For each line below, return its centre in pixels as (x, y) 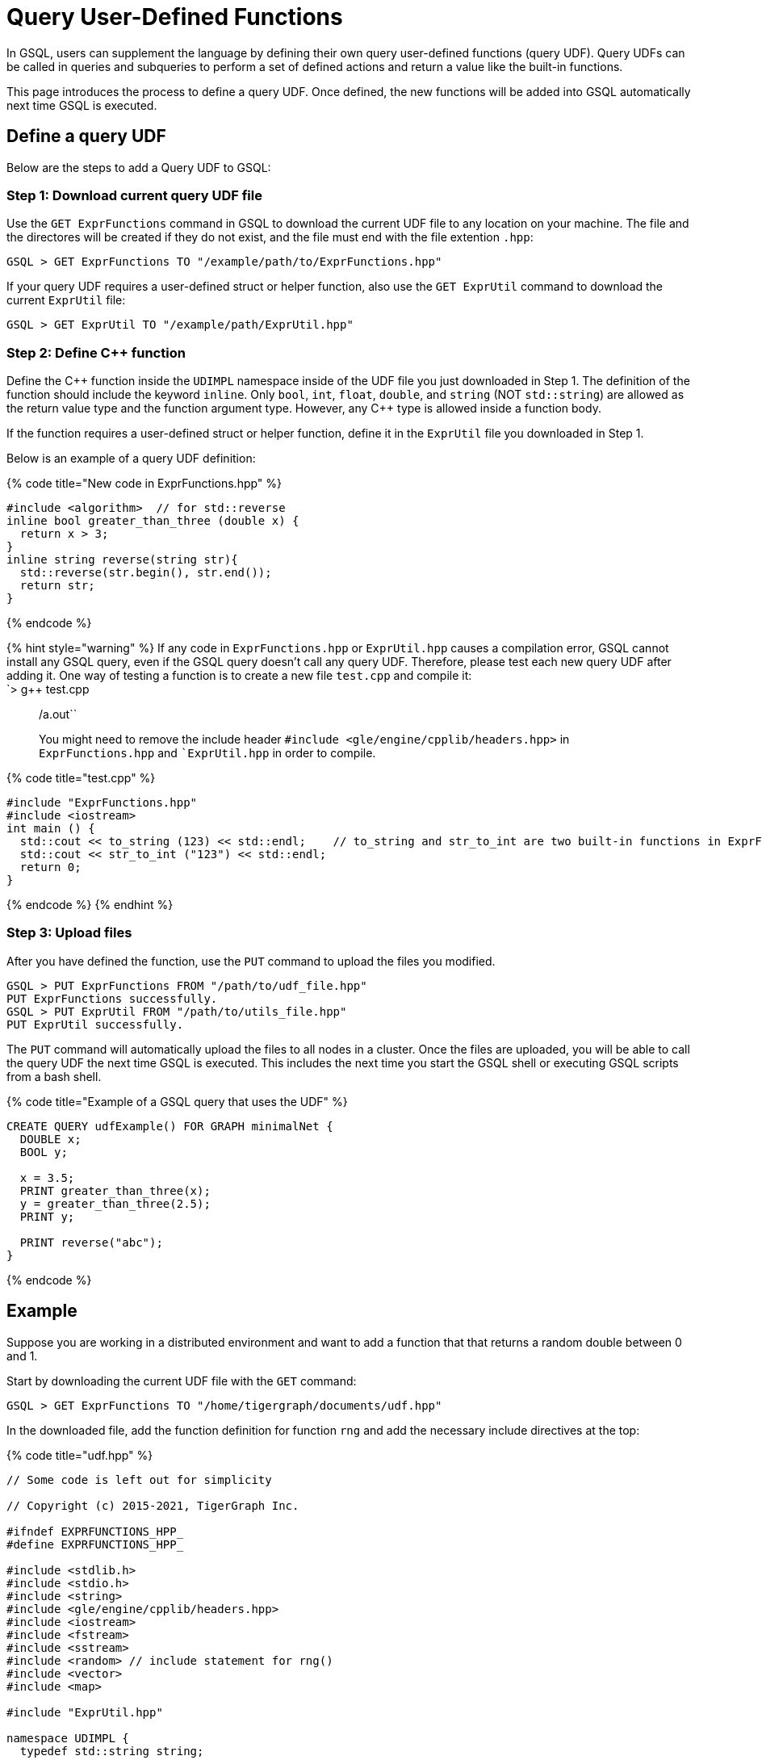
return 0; (50, 867)
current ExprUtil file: (66, 300)
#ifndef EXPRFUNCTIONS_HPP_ (95, 1531)
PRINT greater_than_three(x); (115, 1190)
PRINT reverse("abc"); (91, 1242)
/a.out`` (58, 714)
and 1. (22, 1356)
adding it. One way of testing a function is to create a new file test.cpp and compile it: (239, 676)
